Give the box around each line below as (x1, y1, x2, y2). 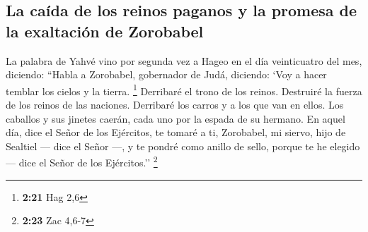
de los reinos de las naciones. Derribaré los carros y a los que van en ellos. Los (6, 97, 344, 112)
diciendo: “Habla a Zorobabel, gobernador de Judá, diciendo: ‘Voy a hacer (6, 67, 327, 82)
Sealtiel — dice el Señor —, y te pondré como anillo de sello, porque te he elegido (6, 138, 360, 153)
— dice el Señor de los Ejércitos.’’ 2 (6, 153, 158, 170)
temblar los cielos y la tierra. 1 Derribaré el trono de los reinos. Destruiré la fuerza (6, 81, 362, 98)
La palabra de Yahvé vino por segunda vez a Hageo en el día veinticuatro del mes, (6, 53, 362, 68)
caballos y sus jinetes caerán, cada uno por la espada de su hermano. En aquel (6, 111, 345, 126)
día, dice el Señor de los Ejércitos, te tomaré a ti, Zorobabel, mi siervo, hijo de (6, 125, 346, 140)
